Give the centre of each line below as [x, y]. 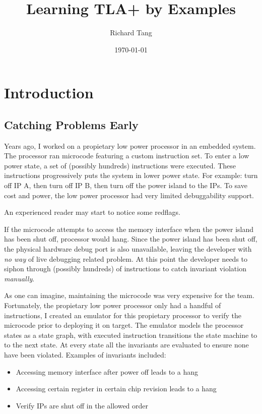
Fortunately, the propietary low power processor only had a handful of [113, 305]
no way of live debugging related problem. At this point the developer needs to [126, 258]
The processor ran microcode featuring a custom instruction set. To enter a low [127, 156]
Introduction [49, 93]
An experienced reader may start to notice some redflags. [92, 212]
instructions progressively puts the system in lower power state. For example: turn [131, 175]
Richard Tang [131, 33]
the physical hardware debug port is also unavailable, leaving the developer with [128, 249]
